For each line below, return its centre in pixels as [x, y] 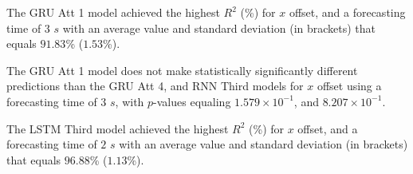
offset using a [349, 86]
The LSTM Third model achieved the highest [118, 128]
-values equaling [192, 101]
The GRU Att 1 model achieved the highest [113, 12]
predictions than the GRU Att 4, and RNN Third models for [155, 86]
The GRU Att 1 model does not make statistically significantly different [182, 70]
